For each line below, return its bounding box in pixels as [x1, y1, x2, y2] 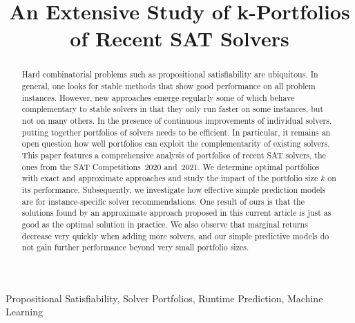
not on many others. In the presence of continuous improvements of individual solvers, [21, 114, 332, 126]
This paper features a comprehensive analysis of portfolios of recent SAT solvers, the [21, 149, 326, 160]
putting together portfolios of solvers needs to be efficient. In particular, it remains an [21, 126, 331, 138]
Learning [6, 304, 43, 319]
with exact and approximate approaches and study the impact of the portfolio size [21, 172, 318, 184]
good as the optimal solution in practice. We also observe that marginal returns [21, 218, 308, 230]
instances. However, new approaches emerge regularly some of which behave [21, 91, 295, 103]
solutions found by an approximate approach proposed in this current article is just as [21, 207, 332, 219]
